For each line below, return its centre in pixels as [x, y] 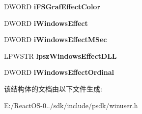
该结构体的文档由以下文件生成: [53, 88]
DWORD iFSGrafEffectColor [52, 6]
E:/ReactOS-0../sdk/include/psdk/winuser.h [71, 105]
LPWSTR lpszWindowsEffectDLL [60, 56]
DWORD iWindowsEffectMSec [56, 39]
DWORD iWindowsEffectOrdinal [59, 72]
